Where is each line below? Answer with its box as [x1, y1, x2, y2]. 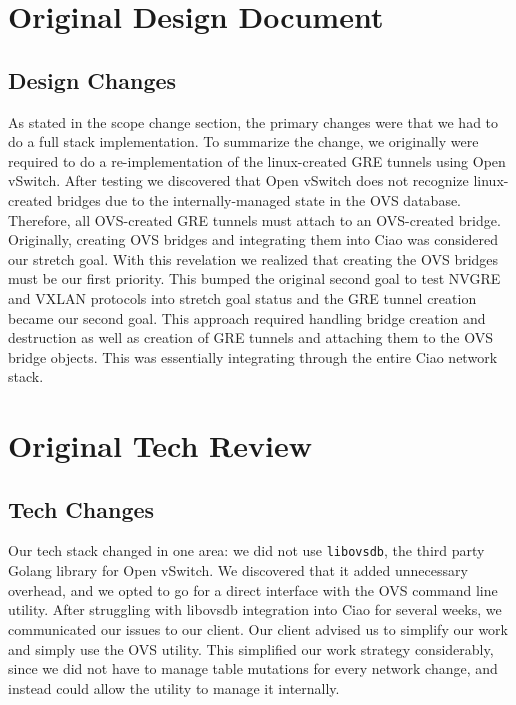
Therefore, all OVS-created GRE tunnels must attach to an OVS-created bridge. [8, 209, 501, 230]
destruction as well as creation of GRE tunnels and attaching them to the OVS [8, 327, 494, 348]
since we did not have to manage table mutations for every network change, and [8, 658, 498, 679]
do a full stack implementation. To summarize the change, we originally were [8, 131, 479, 152]
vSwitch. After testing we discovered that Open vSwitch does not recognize [8, 170, 469, 191]
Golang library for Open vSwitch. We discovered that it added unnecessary [8, 560, 468, 581]
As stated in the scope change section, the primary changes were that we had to [8, 111, 499, 132]
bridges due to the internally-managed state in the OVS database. [57, 189, 462, 210]
